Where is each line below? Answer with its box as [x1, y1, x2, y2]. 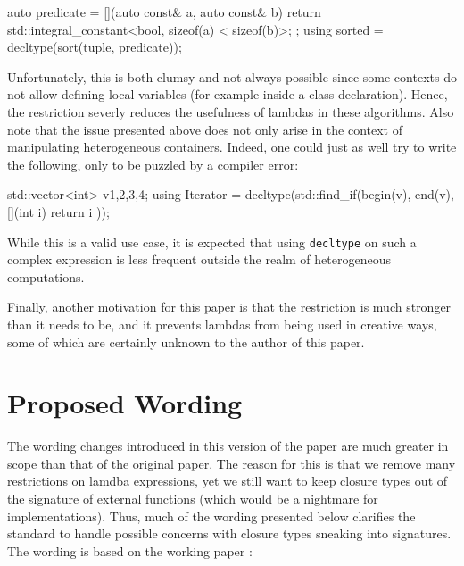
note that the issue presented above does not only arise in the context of [7, 120, 402, 138]
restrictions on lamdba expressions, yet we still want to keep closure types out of [7, 471, 448, 490]
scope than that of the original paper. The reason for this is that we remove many [7, 454, 456, 472]
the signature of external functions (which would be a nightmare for [7, 489, 378, 508]
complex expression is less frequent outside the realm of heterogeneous [7, 250, 391, 269]
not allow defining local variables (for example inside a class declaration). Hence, [7, 85, 448, 104]
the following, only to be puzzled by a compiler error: [7, 154, 299, 173]
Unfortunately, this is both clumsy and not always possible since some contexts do [7, 67, 457, 86]
